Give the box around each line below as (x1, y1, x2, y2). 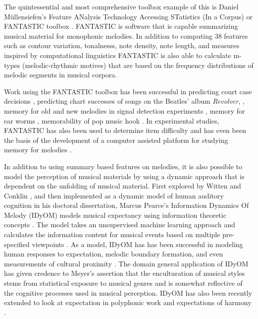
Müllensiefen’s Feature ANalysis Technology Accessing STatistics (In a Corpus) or (4, 11, 253, 21)
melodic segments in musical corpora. (4, 69, 117, 80)
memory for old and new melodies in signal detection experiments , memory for (4, 105, 245, 116)
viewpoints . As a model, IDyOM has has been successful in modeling (32, 239, 243, 249)
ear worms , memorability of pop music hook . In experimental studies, (4, 115, 219, 126)
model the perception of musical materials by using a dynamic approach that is (4, 171, 245, 181)
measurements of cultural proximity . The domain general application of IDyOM (4, 258, 249, 268)
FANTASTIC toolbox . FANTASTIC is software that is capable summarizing (4, 21, 238, 31)
